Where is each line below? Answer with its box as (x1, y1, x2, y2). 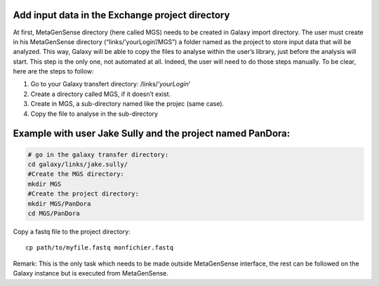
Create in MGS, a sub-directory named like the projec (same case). (30, 100, 225, 108)
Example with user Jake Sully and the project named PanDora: (13, 128, 291, 139)
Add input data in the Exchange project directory (13, 9, 230, 21)
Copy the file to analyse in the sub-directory (30, 109, 158, 118)
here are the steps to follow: (13, 67, 94, 76)
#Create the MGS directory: (27, 170, 124, 178)
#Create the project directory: (27, 190, 140, 198)
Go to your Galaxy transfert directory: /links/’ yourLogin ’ (30, 80, 191, 88)
